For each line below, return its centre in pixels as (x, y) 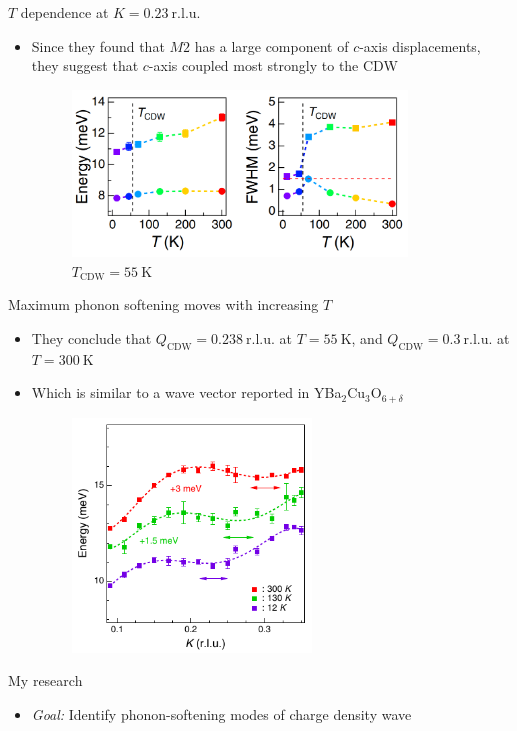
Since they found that (98, 45)
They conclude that (91, 337)
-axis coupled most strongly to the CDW (273, 65)
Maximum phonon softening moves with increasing (163, 304)
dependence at (64, 12)
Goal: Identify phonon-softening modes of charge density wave (221, 713)
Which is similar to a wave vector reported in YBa (186, 392)
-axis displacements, (420, 45)
